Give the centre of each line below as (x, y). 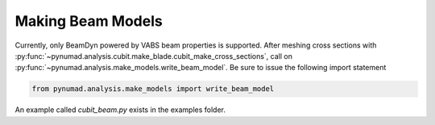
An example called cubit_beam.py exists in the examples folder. (120, 110)
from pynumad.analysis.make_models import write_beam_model (153, 89)
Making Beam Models (89, 21)
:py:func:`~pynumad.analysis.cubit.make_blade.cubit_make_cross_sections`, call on (154, 56)
